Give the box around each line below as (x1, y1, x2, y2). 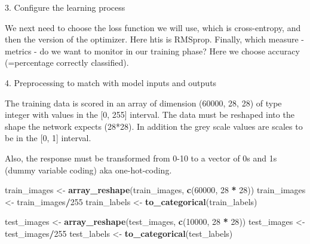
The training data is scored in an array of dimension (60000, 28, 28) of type (5, 96, 282, 109)
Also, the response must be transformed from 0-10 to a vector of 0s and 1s (5, 151, 277, 164)
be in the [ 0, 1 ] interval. (5, 132, 91, 144)
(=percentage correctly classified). (5, 56, 129, 69)
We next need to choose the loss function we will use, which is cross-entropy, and (5, 21, 301, 33)
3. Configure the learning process (5, 1, 125, 13)
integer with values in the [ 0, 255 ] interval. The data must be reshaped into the (5, 108, 294, 121)
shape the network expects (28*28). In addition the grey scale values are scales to (5, 120, 303, 132)
